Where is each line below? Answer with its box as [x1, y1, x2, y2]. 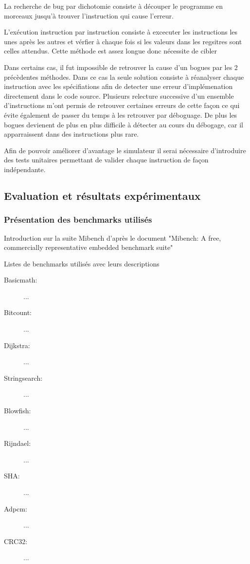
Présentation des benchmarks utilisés [4, 213, 152, 226]
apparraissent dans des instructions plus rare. [4, 129, 139, 139]
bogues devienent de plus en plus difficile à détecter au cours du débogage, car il [4, 119, 243, 129]
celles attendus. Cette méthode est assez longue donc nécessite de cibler [4, 46, 217, 56]
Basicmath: [4, 275, 37, 285]
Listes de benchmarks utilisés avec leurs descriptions [4, 258, 160, 268]
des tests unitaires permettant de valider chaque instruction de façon [4, 155, 209, 165]
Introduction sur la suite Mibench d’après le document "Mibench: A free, [4, 232, 221, 243]
